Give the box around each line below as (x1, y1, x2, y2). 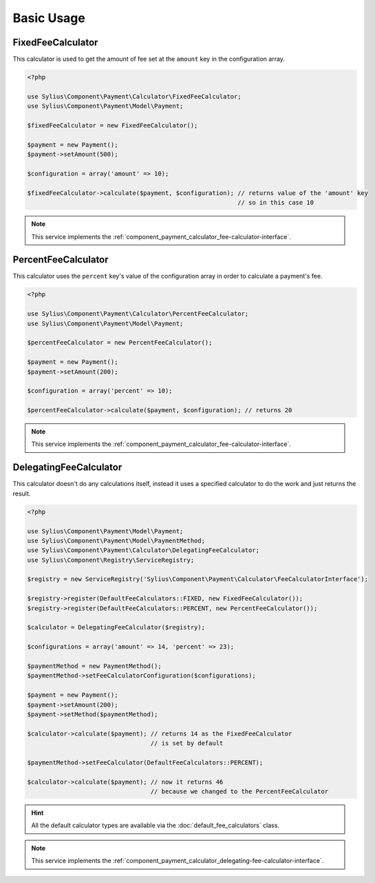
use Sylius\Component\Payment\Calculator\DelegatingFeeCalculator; (27, 547, 260, 554)
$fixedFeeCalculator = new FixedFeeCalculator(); (27, 121, 198, 129)
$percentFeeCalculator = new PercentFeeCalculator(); (27, 338, 213, 347)
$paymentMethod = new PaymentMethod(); (27, 662, 162, 670)
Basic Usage (12, 10, 85, 26)
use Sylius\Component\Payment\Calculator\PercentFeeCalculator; (27, 310, 249, 318)
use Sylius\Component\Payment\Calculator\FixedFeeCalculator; (27, 92, 242, 100)
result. (12, 489, 31, 498)
